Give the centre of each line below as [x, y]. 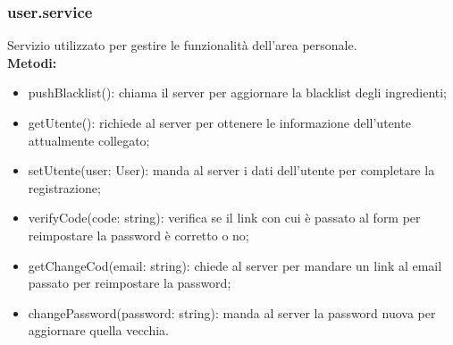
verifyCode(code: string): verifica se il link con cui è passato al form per [224, 218]
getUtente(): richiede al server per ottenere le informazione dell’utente [219, 122]
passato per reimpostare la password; [130, 283]
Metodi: [32, 62]
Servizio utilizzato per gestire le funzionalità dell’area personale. [182, 45]
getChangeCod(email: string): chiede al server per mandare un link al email [235, 265]
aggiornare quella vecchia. [98, 330]
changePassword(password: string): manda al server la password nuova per [232, 312]
